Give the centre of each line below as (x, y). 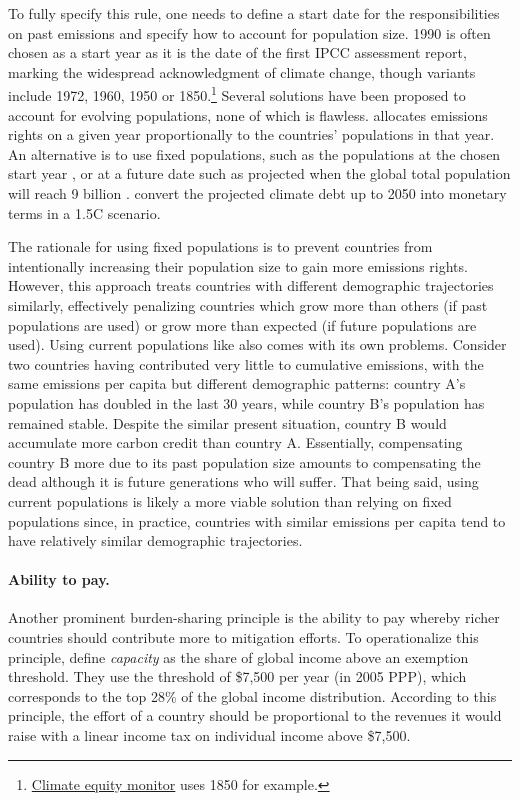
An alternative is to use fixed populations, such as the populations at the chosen (254, 153)
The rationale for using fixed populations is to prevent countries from (220, 246)
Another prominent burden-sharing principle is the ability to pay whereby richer (254, 617)
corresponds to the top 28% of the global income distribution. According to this (252, 695)
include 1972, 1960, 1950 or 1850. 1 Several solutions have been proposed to (237, 94)
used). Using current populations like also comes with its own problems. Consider (257, 344)
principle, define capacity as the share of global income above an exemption (238, 656)
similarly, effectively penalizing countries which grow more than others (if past (248, 304)
